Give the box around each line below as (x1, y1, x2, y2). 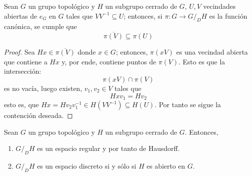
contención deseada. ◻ (4, 110, 73, 120)
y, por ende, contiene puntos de (61, 56, 156, 66)
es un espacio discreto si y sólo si (37, 161, 136, 171)
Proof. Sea (4, 47, 35, 57)
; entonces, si (124, 10, 163, 21)
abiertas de (4, 10, 38, 21)
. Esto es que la (178, 56, 225, 66)
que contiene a (4, 56, 47, 66)
